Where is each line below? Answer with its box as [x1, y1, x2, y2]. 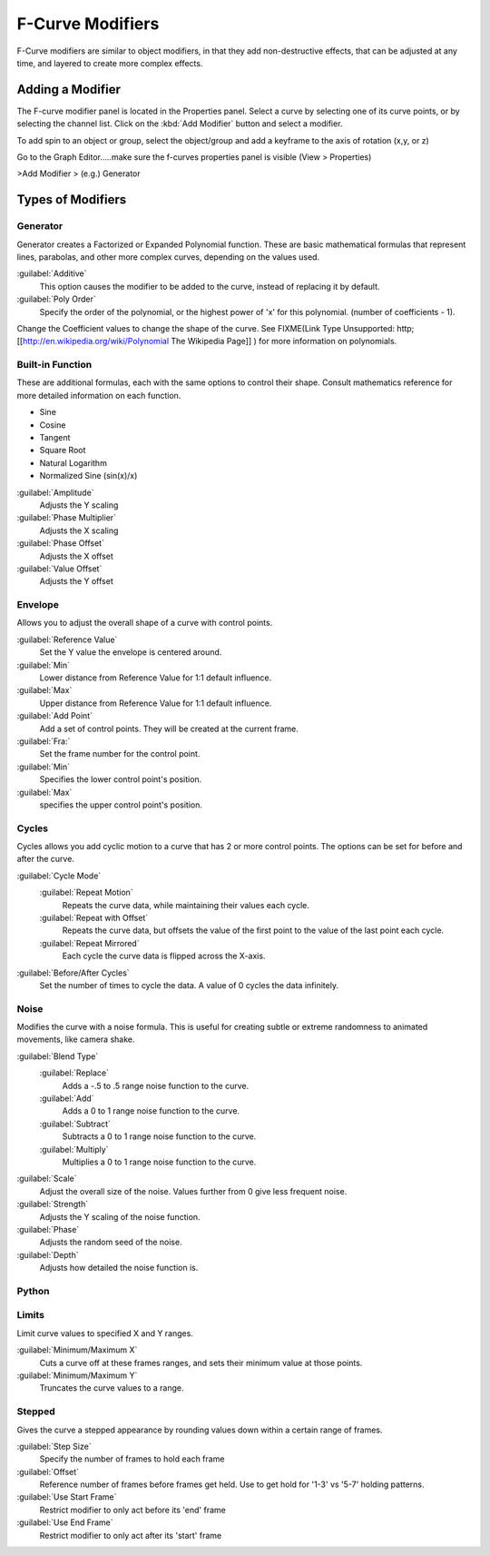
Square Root [39, 445, 86, 456]
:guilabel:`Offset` [16, 1466, 80, 1477]
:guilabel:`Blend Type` [16, 1050, 99, 1062]
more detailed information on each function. [16, 390, 181, 401]
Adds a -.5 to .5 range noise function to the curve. [62, 1080, 250, 1091]
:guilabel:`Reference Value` [16, 634, 118, 645]
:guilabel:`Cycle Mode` [16, 870, 102, 881]
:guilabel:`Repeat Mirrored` [39, 937, 140, 948]
